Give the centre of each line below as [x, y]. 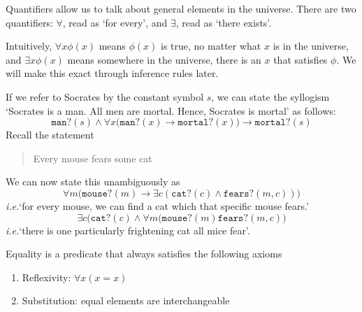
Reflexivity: [46, 277]
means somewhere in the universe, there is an [164, 59]
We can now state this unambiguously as [93, 182]
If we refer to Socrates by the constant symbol [105, 96]
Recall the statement [50, 135]
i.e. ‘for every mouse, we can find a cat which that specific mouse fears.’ [157, 205]
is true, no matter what [211, 46]
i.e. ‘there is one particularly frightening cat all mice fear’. [128, 230]
